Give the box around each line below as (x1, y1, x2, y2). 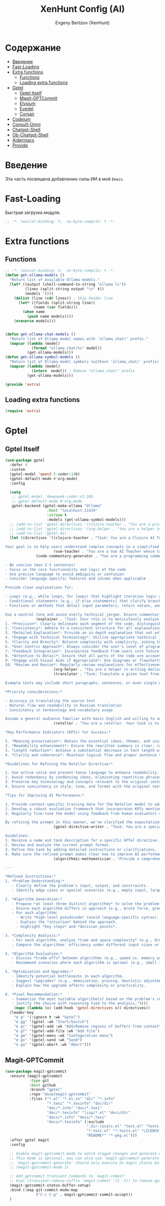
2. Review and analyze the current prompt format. (5, 842, 111, 847)
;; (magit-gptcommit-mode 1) (9, 1165, 69, 1170)
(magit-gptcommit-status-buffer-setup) (9, 1183, 91, 1188)
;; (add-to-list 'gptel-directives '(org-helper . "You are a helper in (9, 526, 162, 531)
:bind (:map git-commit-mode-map (9, 1187, 78, 1192)
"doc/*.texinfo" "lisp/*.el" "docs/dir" (47, 1110, 131, 1115)
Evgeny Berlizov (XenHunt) (55, 20, 110, 26)
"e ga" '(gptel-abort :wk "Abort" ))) (14, 1042, 91, 1047)
